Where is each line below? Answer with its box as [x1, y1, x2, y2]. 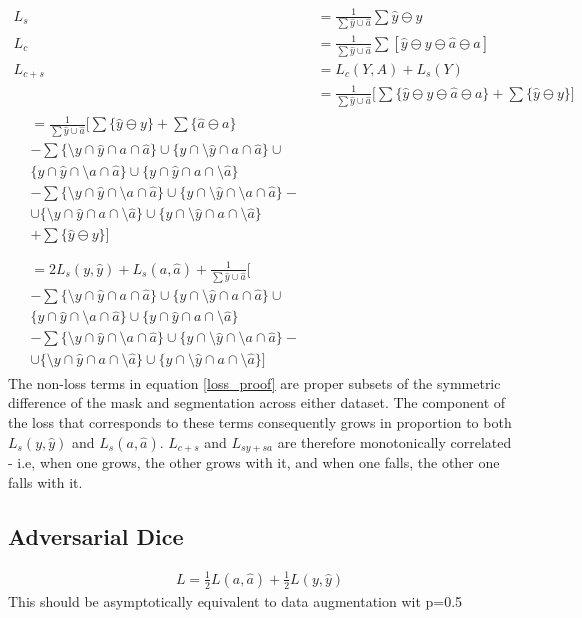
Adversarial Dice [8, 520, 184, 551]
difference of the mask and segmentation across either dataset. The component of [8, 392, 506, 413]
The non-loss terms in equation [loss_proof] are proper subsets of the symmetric [8, 372, 501, 393]
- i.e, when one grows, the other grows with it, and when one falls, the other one [8, 451, 500, 472]
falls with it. [8, 471, 83, 492]
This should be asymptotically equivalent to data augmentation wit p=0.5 [8, 590, 463, 611]
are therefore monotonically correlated [277, 431, 512, 452]
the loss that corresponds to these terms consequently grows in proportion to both [8, 411, 512, 432]
